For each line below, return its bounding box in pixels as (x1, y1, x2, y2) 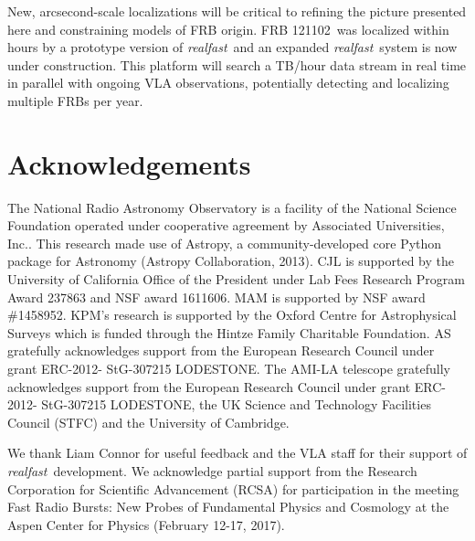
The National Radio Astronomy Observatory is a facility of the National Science (7, 197, 457, 217)
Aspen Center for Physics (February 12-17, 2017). (7, 514, 285, 534)
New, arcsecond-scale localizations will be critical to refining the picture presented (7, 2, 467, 20)
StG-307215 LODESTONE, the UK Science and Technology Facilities (41, 395, 431, 414)
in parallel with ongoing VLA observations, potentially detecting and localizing (7, 73, 449, 92)
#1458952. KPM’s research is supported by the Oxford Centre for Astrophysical (7, 305, 457, 324)
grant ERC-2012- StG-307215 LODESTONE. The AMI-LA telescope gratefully (7, 359, 451, 378)
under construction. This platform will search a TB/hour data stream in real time (7, 55, 467, 74)
